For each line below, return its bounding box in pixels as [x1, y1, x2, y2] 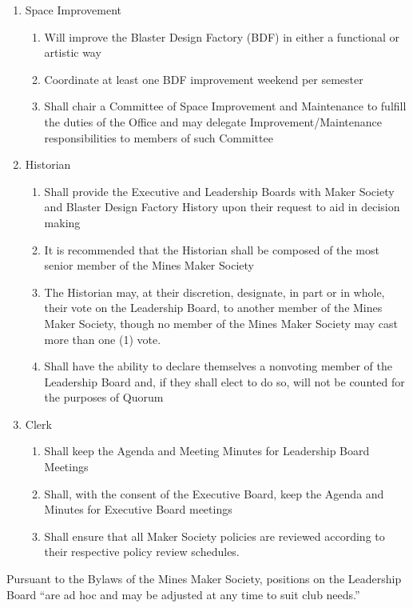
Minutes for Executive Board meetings [44, 501, 232, 518]
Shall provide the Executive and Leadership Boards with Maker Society [44, 182, 395, 199]
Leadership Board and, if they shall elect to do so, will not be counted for [44, 373, 405, 390]
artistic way [44, 44, 101, 61]
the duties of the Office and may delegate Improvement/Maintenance [44, 113, 383, 130]
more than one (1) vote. [44, 330, 161, 347]
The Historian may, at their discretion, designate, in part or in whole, [44, 283, 385, 300]
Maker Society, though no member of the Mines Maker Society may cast [44, 314, 399, 331]
